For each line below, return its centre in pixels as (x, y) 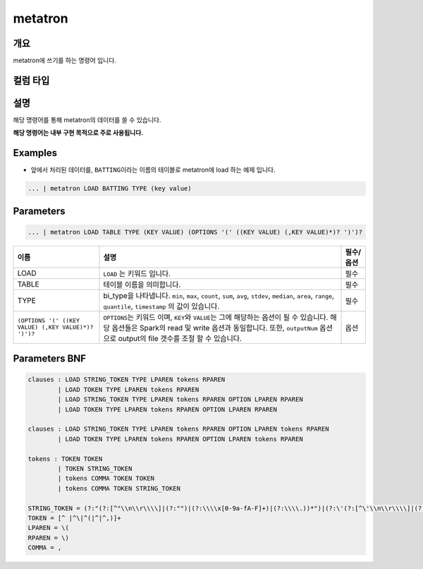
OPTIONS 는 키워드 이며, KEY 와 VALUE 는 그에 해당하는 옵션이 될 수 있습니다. (216, 317)
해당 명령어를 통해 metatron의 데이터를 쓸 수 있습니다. (87, 119)
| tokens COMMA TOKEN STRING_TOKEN (119, 488)
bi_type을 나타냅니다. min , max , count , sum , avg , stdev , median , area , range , (219, 295)
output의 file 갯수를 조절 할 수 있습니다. (180, 338)
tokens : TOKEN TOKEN (65, 459)
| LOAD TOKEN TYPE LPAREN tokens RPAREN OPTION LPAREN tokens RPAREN (180, 439)
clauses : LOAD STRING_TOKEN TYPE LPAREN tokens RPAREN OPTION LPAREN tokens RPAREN (178, 429)
